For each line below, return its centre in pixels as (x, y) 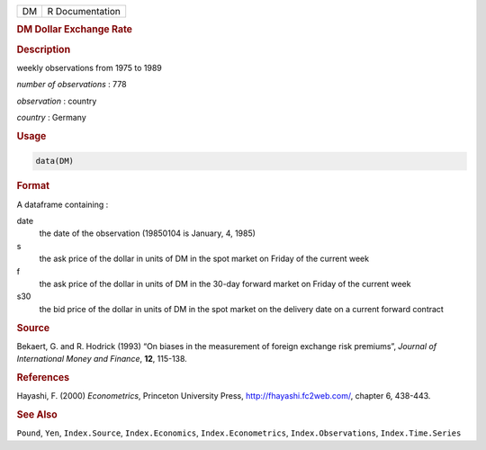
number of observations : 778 (72, 85)
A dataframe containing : (63, 204)
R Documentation (84, 11)
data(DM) (55, 161)
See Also (37, 414)
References (43, 377)
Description (44, 49)
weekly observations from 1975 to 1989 (89, 67)
